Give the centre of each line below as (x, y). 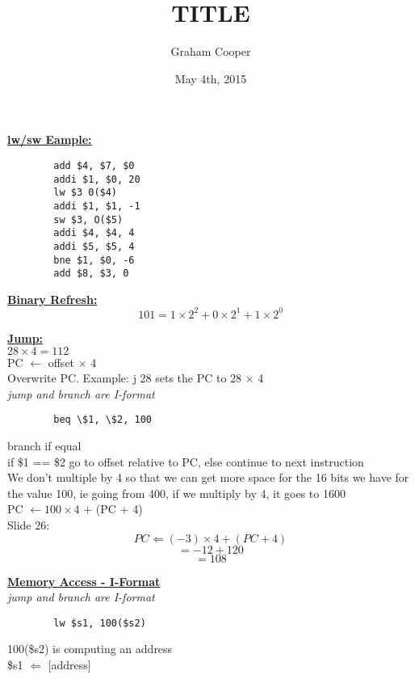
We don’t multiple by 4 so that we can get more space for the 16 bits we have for (208, 477)
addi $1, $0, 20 (97, 179)
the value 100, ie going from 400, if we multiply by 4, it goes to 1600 (176, 493)
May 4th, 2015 (211, 78)
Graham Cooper (211, 51)
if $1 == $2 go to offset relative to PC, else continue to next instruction (186, 461)
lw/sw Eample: (50, 139)
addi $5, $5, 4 (94, 246)
